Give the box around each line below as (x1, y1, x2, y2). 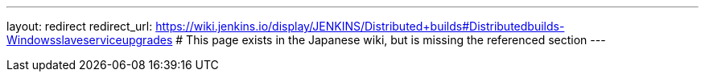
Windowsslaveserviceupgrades (6, 33, 173, 47)
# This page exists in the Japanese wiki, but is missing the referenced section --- (175, 33, 606, 47)
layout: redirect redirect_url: (6, 19, 153, 33)
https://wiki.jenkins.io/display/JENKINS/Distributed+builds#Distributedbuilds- (155, 19, 565, 33)
